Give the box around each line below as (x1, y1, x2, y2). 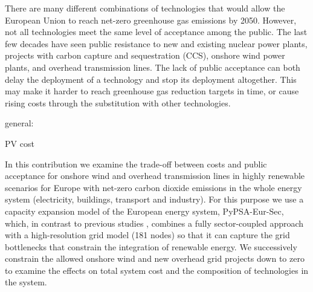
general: (5, 117, 34, 129)
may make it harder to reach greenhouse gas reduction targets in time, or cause (5, 85, 299, 97)
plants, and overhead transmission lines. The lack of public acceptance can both (5, 60, 300, 73)
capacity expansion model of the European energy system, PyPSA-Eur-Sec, (5, 204, 284, 217)
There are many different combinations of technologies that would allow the (5, 2, 285, 14)
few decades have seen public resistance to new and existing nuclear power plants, (5, 37, 308, 50)
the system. (5, 276, 47, 288)
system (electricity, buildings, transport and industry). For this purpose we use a (5, 193, 304, 206)
